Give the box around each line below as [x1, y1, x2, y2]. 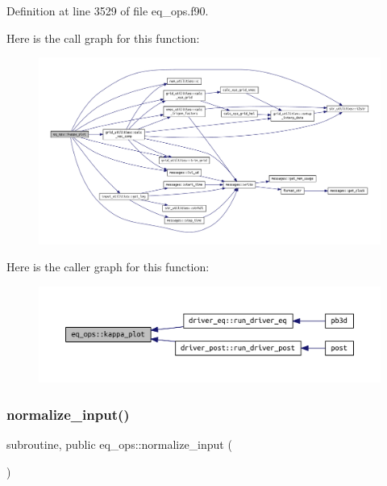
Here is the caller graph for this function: [6, 258, 210, 275]
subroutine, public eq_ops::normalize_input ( [6, 436, 232, 453]
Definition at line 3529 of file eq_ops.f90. [6, 2, 209, 19]
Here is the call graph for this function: [6, 29, 200, 46]
